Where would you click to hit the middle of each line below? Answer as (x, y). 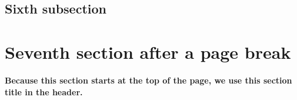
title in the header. (44, 91)
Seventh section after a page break (148, 51)
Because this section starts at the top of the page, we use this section (148, 80)
